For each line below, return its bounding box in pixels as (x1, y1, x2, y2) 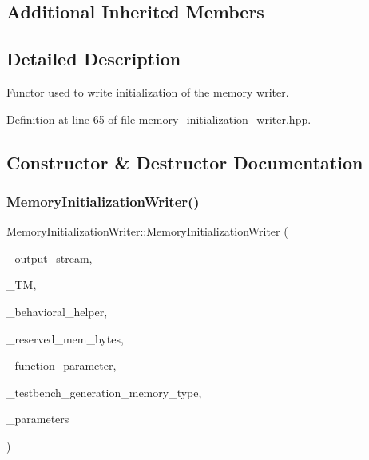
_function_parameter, (6, 357, 117, 374)
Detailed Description (6, 46, 181, 71)
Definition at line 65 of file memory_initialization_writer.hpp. (6, 110, 311, 127)
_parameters (6, 410, 69, 427)
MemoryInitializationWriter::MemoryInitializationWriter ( (6, 223, 288, 240)
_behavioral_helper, (6, 303, 108, 319)
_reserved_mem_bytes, (6, 330, 124, 347)
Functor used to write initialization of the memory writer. (6, 83, 289, 100)
